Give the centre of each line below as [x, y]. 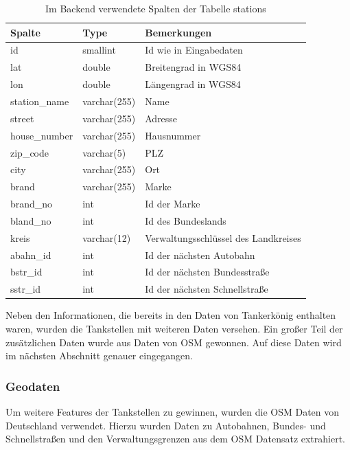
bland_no [31, 220]
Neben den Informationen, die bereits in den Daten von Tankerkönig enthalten [171, 315]
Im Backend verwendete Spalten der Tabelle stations [156, 8]
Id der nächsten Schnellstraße [207, 289]
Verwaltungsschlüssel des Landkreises [223, 237]
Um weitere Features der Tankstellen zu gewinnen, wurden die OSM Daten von [173, 411]
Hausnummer [173, 135]
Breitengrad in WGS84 [193, 67]
